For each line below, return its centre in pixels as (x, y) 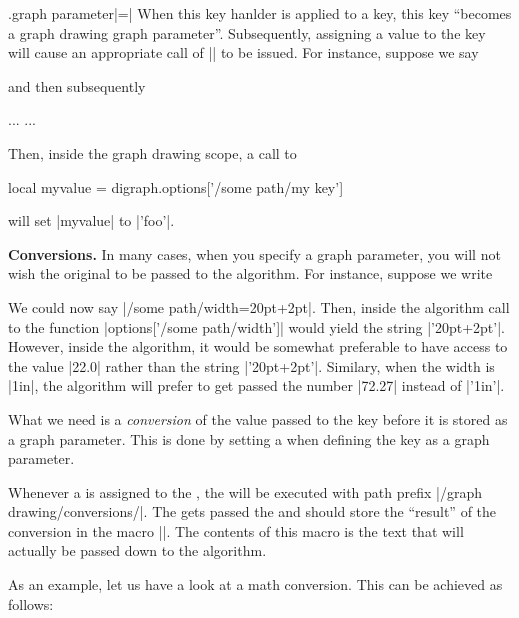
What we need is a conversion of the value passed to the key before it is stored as (258, 418)
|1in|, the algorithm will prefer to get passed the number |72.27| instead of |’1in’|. (256, 385)
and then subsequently (77, 85)
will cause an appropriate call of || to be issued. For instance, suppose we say (243, 52)
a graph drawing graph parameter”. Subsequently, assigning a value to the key (247, 32)
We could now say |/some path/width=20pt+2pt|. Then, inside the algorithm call (259, 306)
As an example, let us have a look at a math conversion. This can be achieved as (255, 584)
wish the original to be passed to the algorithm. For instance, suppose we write (250, 273)
